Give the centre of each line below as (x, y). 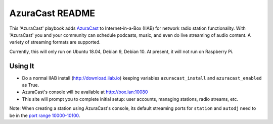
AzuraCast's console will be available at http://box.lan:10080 (85, 92)
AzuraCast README (52, 13)
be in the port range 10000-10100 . (45, 115)
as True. (31, 85)
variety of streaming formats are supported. (55, 42)
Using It (22, 66)
